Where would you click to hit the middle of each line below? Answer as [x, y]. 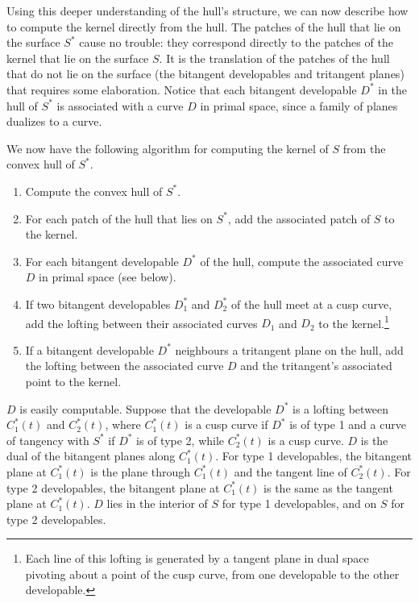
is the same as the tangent [328, 487]
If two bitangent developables [98, 304]
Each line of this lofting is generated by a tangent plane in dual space [197, 558]
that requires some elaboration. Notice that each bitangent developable [182, 89]
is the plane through [141, 471]
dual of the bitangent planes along [91, 456]
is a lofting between [340, 408]
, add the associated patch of [299, 218]
